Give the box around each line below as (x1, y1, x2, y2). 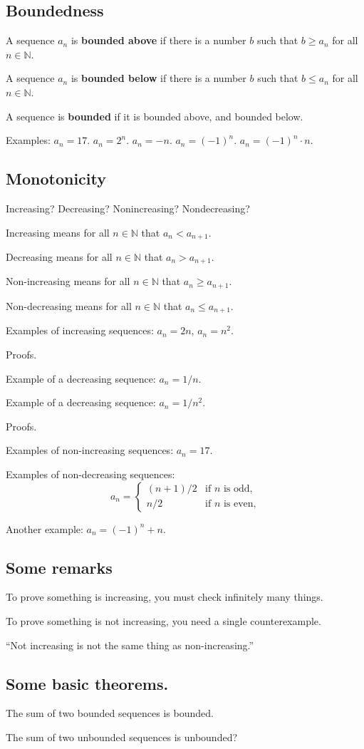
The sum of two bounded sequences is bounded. (6, 706, 214, 720)
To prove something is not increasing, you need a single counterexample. (6, 613, 321, 628)
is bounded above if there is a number (71, 33, 246, 48)
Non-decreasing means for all (6, 298, 132, 313)
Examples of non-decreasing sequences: (6, 466, 175, 481)
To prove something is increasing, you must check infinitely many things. (6, 589, 323, 604)
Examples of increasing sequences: (6, 323, 154, 338)
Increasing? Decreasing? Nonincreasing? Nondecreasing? (6, 200, 250, 215)
